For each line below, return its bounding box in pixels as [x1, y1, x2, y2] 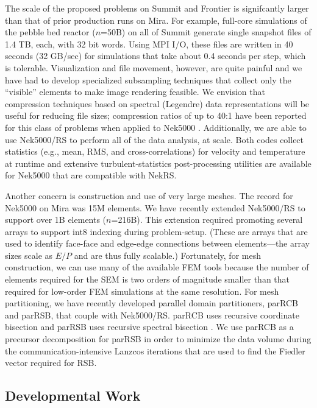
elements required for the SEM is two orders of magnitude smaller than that [5, 273, 290, 286]
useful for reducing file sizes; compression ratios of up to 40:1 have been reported [5, 109, 307, 122]
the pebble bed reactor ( [5, 26, 96, 38]
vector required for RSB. [5, 356, 97, 369]
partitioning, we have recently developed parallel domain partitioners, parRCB [5, 297, 299, 309]
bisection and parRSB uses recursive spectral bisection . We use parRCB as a [5, 320, 294, 333]
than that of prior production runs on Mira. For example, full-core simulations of [5, 13, 307, 26]
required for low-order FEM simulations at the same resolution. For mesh [5, 284, 279, 297]
